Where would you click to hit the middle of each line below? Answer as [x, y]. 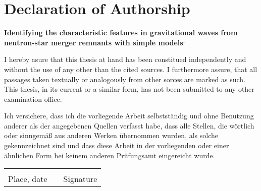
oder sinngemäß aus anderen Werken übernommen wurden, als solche [111, 135]
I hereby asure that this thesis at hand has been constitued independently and [125, 59]
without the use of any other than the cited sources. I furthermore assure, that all [131, 69]
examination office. [33, 99]
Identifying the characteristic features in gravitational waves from [121, 33]
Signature [80, 179]
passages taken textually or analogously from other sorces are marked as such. [125, 79]
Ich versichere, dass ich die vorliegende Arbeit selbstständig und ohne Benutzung [129, 116]
